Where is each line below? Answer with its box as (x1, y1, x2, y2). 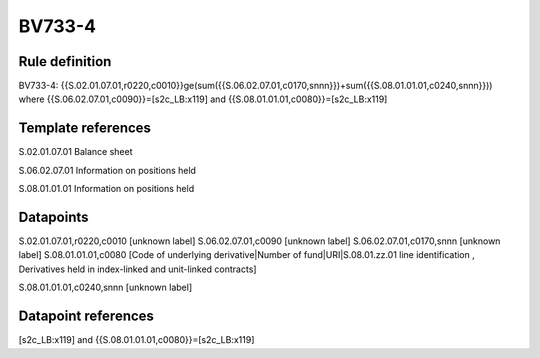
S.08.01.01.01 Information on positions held (18, 183, 195, 195)
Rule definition (18, 53, 112, 70)
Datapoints (18, 208, 89, 225)
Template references (18, 120, 152, 137)
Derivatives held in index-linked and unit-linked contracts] (18, 263, 257, 275)
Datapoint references (18, 308, 155, 325)
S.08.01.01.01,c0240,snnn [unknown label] (18, 281, 193, 294)
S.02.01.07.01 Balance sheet (18, 146, 133, 158)
